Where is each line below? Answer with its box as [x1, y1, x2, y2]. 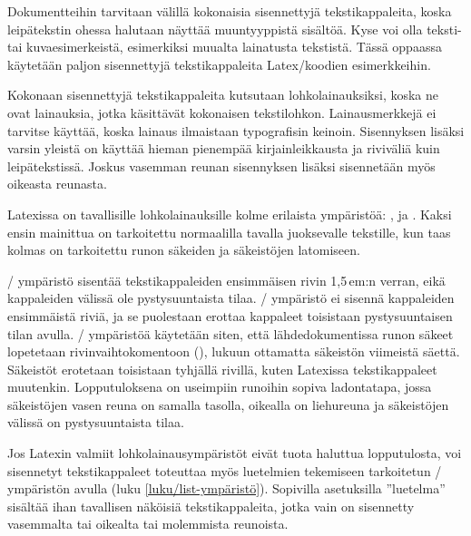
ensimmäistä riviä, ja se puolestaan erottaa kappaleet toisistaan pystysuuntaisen [7, 306, 453, 325]
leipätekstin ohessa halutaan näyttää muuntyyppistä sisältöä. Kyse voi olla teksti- [7, 19, 462, 38]
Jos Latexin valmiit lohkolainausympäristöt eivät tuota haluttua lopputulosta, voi [7, 443, 462, 463]
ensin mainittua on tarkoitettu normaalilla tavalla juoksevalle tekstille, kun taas [7, 222, 451, 241]
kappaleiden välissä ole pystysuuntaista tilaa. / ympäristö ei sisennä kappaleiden [7, 288, 455, 307]
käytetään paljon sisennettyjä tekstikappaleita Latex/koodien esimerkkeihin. [7, 54, 431, 73]
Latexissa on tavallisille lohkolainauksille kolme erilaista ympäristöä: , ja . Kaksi [7, 204, 452, 223]
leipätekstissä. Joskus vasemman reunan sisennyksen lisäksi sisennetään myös [7, 156, 436, 175]
